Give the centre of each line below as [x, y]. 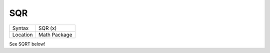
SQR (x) [47, 28]
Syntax [20, 28]
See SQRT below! [27, 44]
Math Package [55, 34]
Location [22, 34]
